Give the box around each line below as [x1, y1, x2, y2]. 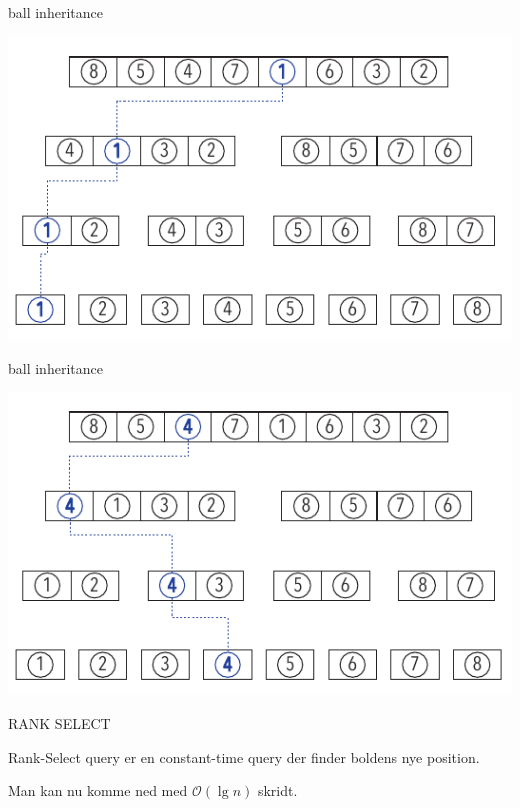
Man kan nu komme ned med [8, 780, 188, 801]
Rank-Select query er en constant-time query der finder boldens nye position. [8, 746, 480, 767]
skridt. [257, 780, 298, 801]
